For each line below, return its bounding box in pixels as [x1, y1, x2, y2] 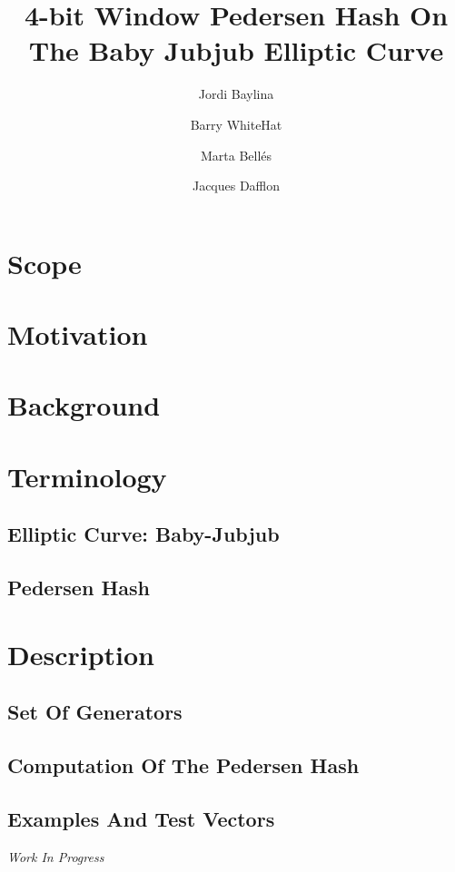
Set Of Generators [7, 698, 183, 726]
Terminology [7, 457, 167, 495]
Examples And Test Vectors [7, 804, 275, 832]
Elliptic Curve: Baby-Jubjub [7, 520, 280, 548]
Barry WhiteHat [190, 114, 282, 133]
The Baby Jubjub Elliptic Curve [28, 32, 444, 69]
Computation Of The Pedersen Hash [7, 751, 360, 779]
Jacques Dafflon [192, 176, 281, 195]
